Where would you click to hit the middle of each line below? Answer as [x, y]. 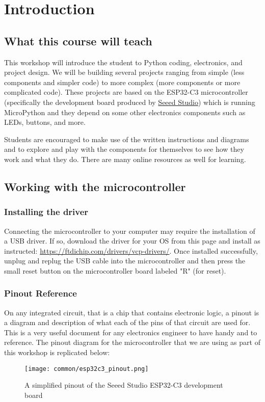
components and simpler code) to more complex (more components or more [122, 82]
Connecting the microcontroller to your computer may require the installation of [130, 231]
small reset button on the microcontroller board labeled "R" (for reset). [115, 270]
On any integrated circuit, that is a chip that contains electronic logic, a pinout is [132, 312]
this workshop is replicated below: [57, 352]
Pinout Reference [41, 293]
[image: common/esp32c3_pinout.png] [87, 369]
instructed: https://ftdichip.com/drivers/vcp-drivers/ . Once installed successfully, [131, 250]
